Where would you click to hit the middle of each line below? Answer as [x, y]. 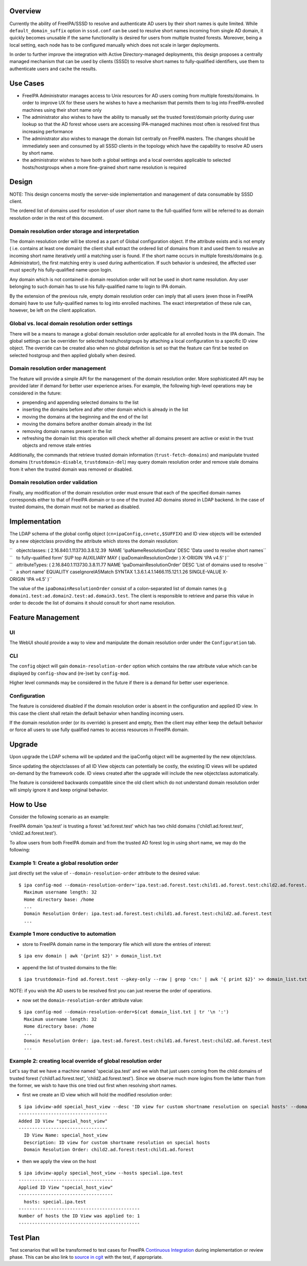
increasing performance [48, 131]
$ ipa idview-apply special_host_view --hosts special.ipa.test [101, 1173]
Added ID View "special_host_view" [63, 1121]
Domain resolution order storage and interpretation [74, 231]
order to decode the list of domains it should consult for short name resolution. [93, 603]
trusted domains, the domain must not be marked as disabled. [75, 507]
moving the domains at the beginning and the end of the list [85, 417]
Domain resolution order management [58, 368]
